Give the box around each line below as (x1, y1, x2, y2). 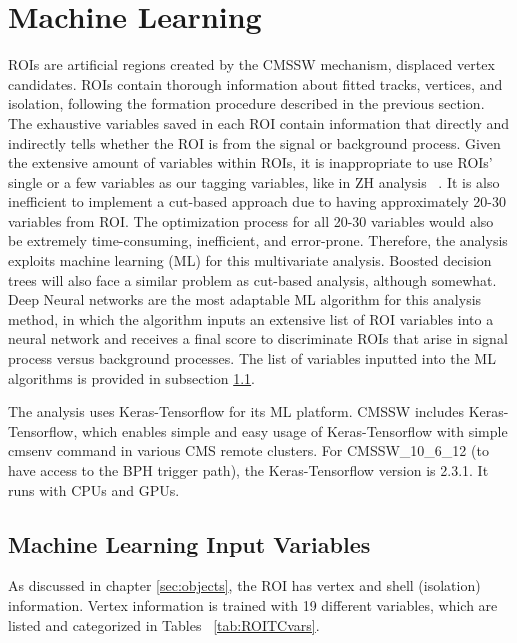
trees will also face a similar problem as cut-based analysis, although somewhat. (8, 269, 497, 290)
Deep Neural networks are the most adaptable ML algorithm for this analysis (8, 289, 482, 310)
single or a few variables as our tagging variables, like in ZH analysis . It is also (8, 171, 500, 192)
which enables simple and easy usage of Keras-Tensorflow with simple (82, 420, 508, 441)
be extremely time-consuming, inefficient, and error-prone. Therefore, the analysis (8, 230, 508, 251)
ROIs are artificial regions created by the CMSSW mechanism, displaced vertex (8, 54, 495, 75)
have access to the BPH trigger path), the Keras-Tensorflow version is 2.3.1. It (8, 460, 489, 480)
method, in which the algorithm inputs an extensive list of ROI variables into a (8, 308, 494, 329)
